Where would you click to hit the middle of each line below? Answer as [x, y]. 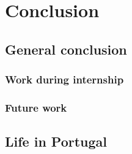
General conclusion [66, 49]
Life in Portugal [56, 141]
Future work [36, 107]
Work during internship [64, 79]
